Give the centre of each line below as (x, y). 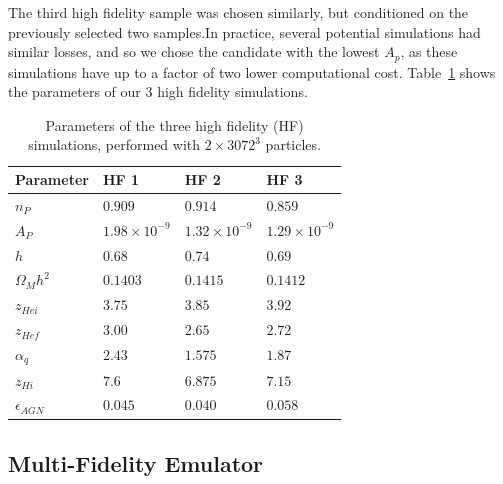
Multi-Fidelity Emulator (136, 462)
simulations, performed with (114, 144)
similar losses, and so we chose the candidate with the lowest (194, 51)
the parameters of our (74, 91)
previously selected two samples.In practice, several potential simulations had (244, 31)
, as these (429, 51)
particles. (293, 144)
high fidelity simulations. (232, 91)
